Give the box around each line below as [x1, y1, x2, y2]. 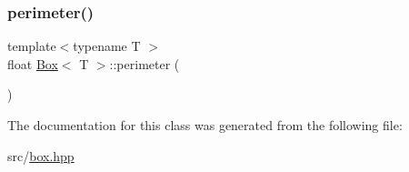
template [7, 36, 56, 56]
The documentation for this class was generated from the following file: [7, 116, 403, 134]
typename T [73, 36, 141, 56]
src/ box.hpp [7, 146, 75, 165]
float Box [7, 54, 58, 73]
